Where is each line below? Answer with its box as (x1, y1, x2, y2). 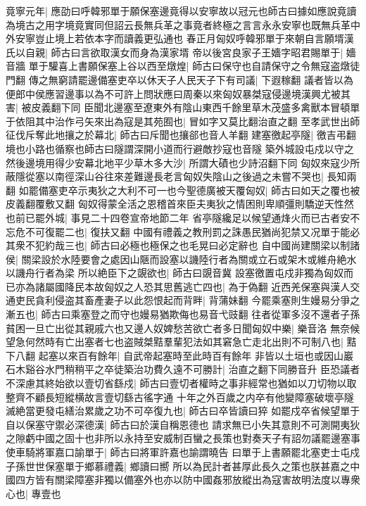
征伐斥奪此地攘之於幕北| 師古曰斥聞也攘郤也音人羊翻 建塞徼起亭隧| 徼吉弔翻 (6, 127, 356, 142)
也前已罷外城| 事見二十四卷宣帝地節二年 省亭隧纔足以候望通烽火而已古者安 (6, 210, 351, 224)
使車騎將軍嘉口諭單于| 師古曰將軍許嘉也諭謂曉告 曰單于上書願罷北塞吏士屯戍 (6, 445, 360, 459)
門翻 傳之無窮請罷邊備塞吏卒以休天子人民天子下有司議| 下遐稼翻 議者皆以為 (6, 72, 353, 87)
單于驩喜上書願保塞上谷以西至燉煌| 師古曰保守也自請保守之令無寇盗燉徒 (28, 58, 360, 73)
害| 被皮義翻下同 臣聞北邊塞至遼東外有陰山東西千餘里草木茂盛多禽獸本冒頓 (6, 100, 351, 115)
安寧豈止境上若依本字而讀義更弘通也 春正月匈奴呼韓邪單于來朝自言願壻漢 (15, 31, 354, 46)
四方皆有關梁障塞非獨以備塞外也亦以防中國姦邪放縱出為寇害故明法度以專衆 (15, 472, 360, 487)
